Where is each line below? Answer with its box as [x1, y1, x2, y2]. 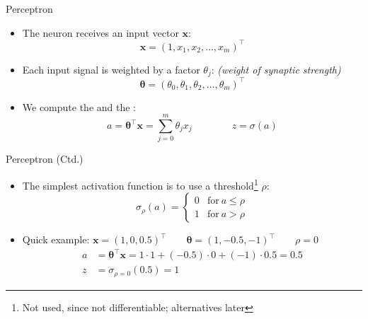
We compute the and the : [22, 99, 137, 114]
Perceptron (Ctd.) [6, 151, 84, 166]
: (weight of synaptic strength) [211, 62, 341, 76]
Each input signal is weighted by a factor [22, 62, 200, 76]
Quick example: [22, 232, 90, 247]
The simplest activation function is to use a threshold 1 [22, 175, 258, 192]
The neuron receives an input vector [22, 25, 179, 40]
